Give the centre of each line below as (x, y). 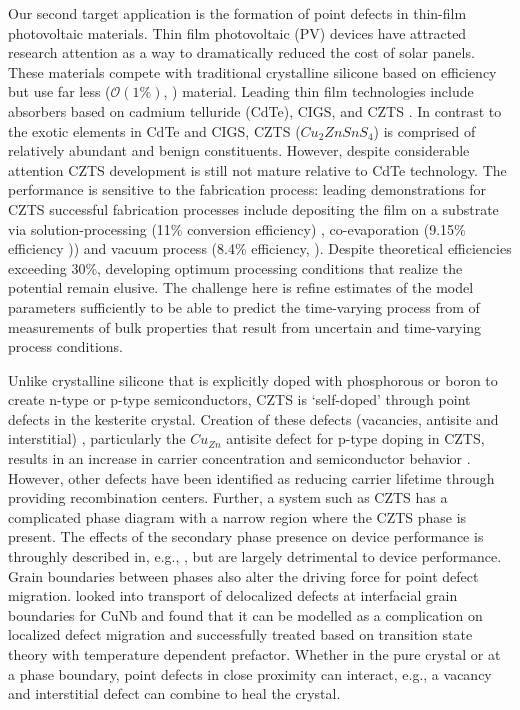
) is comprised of (424, 130)
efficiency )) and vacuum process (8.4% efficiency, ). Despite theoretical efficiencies (260, 248)
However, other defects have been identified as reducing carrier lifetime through (251, 477)
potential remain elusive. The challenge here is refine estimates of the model (241, 287)
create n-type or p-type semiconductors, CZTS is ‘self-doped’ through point (239, 399)
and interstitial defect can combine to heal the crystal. (174, 693)
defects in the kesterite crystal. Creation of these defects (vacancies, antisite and (253, 418)
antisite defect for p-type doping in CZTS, (355, 438)
